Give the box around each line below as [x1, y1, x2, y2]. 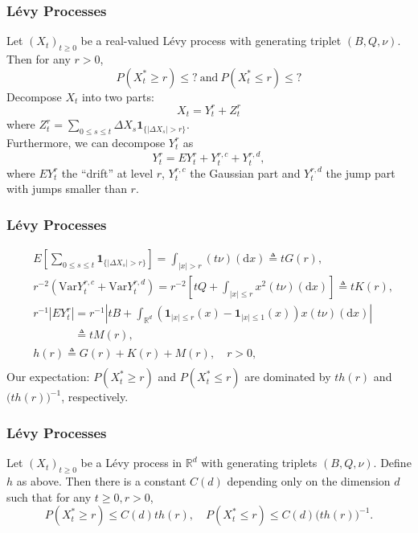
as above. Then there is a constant [16, 472, 186, 489]
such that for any [6, 488, 92, 505]
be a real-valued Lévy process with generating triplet [80, 32, 342, 49]
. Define [373, 454, 412, 471]
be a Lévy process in [80, 454, 182, 471]
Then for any [6, 51, 71, 68]
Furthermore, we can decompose [6, 133, 166, 150]
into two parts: [81, 88, 154, 105]
